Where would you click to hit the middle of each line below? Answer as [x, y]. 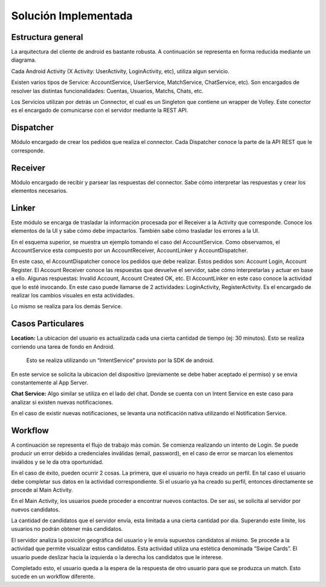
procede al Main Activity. [42, 490]
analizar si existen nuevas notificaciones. [62, 402]
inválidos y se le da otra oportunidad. [57, 462]
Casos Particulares [48, 324]
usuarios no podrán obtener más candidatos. [67, 529]
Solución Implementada [72, 16]
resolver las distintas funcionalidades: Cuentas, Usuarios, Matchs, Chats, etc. [107, 91]
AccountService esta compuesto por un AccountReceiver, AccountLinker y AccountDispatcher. [129, 250]
